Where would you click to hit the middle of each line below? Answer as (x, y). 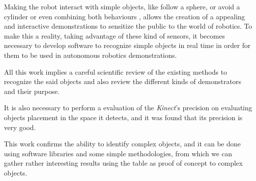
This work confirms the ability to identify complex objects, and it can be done (123, 144)
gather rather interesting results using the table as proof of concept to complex (124, 163)
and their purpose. (32, 91)
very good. (20, 127)
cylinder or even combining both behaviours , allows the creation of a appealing (125, 16)
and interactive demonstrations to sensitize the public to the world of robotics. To (128, 26)
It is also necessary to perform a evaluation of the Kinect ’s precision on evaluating (128, 108)
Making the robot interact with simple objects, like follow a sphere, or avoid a (122, 6)
